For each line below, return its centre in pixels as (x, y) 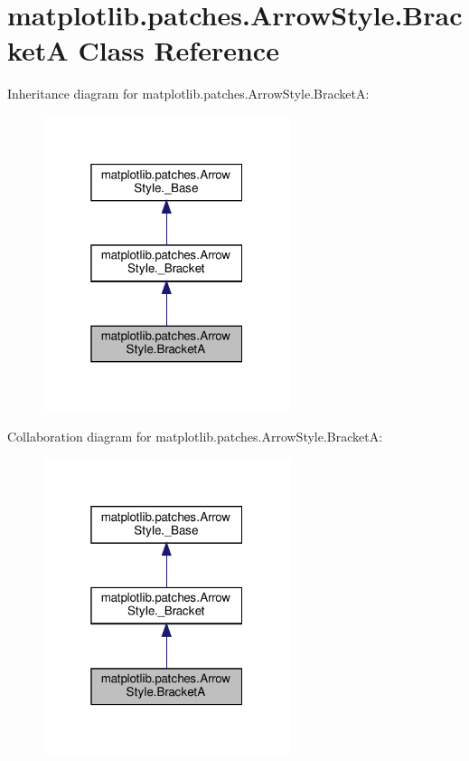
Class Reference (178, 50)
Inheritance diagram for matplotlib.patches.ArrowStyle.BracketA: (188, 94)
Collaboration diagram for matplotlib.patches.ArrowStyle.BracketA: (195, 436)
